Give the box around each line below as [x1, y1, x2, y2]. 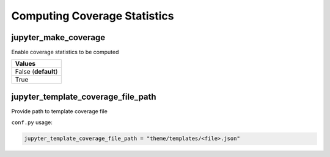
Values [15, 60, 36, 68]
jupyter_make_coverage [11, 32, 106, 43]
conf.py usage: [11, 119, 53, 126]
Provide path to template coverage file [11, 107, 108, 115]
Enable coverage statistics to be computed [11, 49, 119, 56]
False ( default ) [15, 68, 58, 76]
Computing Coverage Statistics [11, 9, 174, 23]
